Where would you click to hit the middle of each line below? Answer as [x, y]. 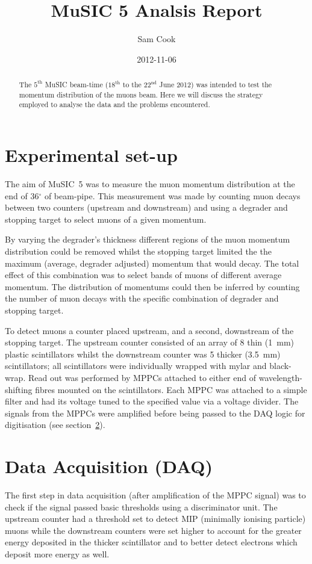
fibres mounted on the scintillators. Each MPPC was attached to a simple [171, 389]
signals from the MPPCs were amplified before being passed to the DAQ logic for [155, 413]
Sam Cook [157, 39]
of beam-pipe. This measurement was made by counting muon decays [172, 195]
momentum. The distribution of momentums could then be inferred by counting [152, 286]
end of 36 [22, 195]
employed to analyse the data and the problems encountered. [114, 104]
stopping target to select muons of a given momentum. [106, 219]
